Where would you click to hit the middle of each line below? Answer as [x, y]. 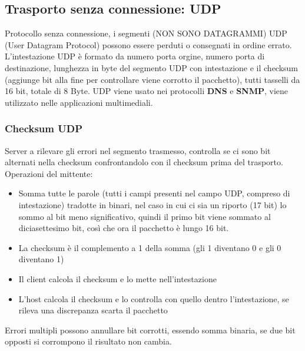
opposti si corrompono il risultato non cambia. [88, 341]
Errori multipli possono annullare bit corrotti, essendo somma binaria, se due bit [150, 330]
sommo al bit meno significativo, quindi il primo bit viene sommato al [145, 216]
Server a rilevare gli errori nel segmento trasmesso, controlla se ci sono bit [138, 150]
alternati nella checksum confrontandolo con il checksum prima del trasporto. [144, 162]
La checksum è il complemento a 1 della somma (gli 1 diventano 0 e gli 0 [150, 247]
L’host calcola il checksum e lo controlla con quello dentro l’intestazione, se [154, 298]
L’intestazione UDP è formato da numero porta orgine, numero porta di [135, 56]
